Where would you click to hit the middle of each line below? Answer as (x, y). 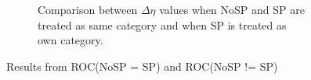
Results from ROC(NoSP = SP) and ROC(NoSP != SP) (142, 66)
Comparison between (88, 9)
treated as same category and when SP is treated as (162, 24)
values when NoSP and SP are (232, 9)
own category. (71, 40)
